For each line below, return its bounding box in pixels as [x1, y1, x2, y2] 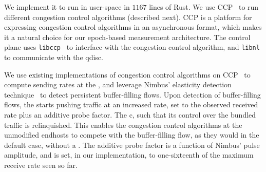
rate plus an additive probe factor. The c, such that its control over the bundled [4, 109, 256, 120]
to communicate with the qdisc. [4, 52, 103, 63]
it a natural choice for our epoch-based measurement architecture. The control [4, 31, 251, 42]
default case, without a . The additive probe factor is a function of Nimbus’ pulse [4, 139, 260, 150]
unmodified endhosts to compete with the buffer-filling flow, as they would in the [4, 129, 259, 140]
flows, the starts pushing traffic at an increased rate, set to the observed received [4, 99, 258, 110]
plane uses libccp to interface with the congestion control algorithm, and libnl [4, 42, 260, 52]
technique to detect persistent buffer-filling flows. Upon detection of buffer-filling [4, 89, 261, 100]
